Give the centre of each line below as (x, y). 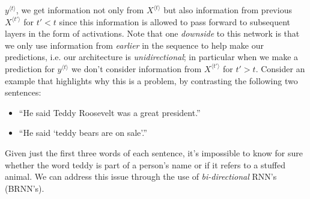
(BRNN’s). (25, 188)
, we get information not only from (80, 10)
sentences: (23, 92)
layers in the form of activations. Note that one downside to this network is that (152, 33)
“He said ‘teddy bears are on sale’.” (83, 133)
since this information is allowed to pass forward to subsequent (175, 21)
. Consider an (280, 68)
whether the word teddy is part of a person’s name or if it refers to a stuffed (145, 164)
